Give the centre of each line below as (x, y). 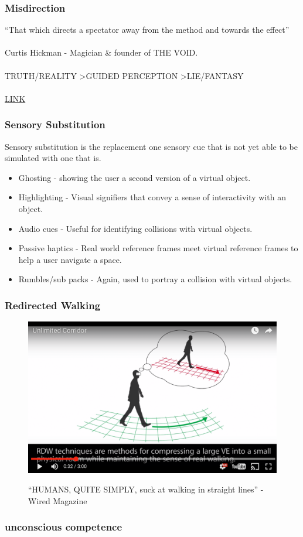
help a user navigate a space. (70, 259)
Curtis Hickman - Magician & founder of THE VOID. (101, 52)
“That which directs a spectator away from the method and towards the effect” (147, 30)
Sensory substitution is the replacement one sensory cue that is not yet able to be (151, 146)
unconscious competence (64, 527)
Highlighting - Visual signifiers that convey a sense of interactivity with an (152, 197)
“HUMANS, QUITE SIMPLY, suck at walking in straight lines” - (146, 489)
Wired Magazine (58, 500)
